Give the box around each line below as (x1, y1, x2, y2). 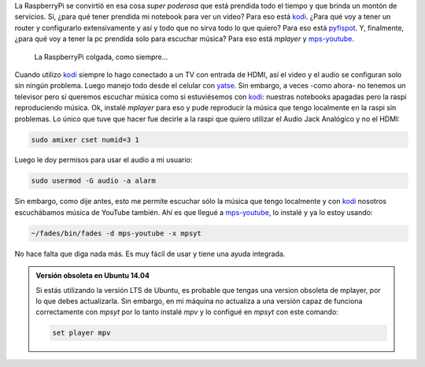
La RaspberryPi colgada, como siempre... (34, 52, 168, 61)
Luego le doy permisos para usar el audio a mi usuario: (14, 155, 193, 165)
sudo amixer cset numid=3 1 (31, 135, 139, 144)
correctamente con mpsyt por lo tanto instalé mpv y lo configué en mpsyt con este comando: (35, 307, 338, 317)
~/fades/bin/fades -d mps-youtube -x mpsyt (31, 228, 202, 238)
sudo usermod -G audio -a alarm (31, 176, 157, 185)
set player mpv (52, 328, 111, 338)
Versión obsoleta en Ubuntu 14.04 (35, 271, 150, 280)
